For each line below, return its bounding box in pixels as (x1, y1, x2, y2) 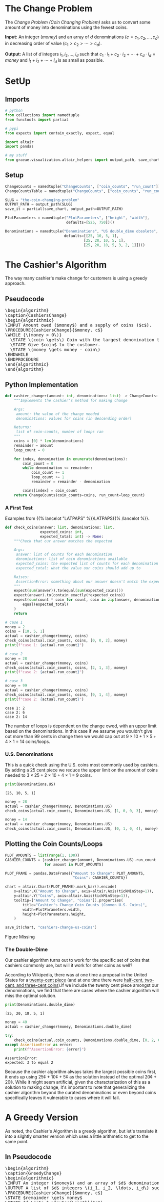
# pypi (5, 126, 19, 131)
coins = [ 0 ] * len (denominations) (14, 438, 84, 443)
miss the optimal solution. (5, 993, 57, 998)
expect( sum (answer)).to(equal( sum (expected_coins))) (14, 588, 123, 593)
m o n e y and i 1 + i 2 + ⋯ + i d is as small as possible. (5, 57, 104, 64)
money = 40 (5, 1020, 27, 1025)
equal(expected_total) (22, 602, 69, 607)
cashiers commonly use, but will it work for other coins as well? (5, 962, 133, 969)
